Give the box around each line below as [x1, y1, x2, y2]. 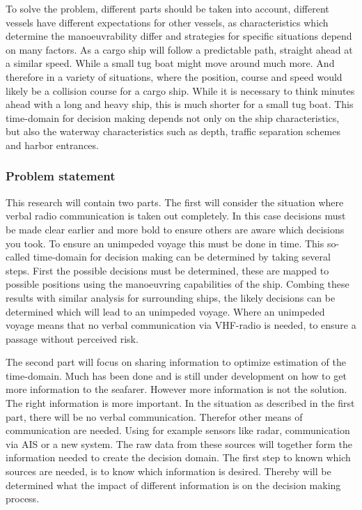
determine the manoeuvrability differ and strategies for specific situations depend [6, 29, 352, 43]
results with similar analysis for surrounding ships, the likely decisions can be [6, 290, 336, 304]
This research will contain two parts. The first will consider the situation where [6, 194, 344, 209]
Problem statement [6, 167, 116, 185]
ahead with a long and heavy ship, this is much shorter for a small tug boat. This [6, 97, 354, 111]
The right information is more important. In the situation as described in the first [6, 396, 355, 410]
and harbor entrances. [6, 137, 99, 152]
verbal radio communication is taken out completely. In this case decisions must [6, 208, 346, 223]
